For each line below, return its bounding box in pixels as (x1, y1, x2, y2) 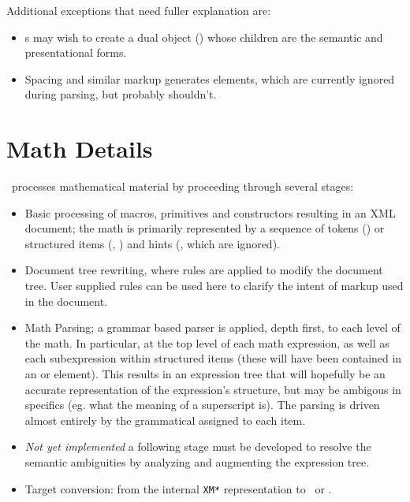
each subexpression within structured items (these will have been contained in (24, 350, 402, 366)
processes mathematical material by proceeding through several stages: (11, 178, 354, 195)
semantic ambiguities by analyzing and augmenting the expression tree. (24, 454, 370, 470)
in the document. (24, 292, 108, 309)
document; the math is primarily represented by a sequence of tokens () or (24, 220, 385, 236)
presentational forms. (24, 44, 127, 61)
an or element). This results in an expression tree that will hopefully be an (24, 366, 386, 382)
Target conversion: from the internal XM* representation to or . (24, 480, 332, 496)
